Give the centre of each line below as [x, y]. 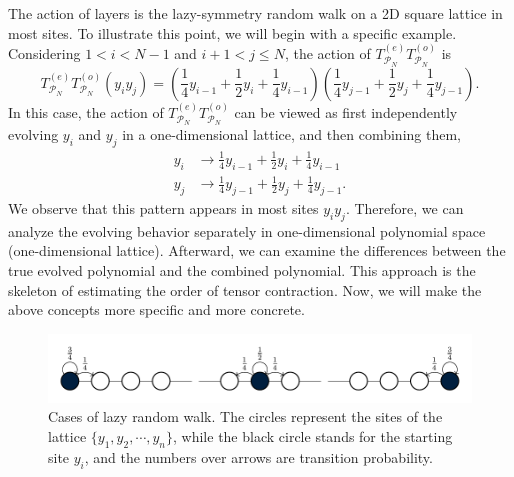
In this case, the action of [86, 111]
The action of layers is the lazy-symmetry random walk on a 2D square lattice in [255, 13]
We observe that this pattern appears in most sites [163, 207]
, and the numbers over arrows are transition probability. [258, 456]
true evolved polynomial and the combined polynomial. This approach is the [242, 269]
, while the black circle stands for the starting [313, 435]
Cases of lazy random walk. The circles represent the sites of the [245, 416]
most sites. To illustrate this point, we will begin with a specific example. [232, 32]
